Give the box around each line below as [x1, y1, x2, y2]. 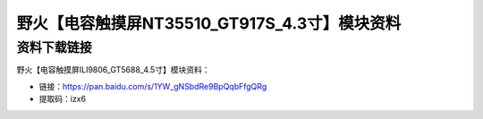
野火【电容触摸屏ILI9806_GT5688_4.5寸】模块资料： [16, 64, 210, 75]
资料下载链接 [16, 39, 93, 55]
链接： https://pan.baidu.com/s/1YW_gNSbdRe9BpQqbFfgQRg [38, 81, 267, 91]
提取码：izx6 [38, 94, 87, 105]
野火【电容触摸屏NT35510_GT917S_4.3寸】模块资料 [16, 13, 402, 33]
